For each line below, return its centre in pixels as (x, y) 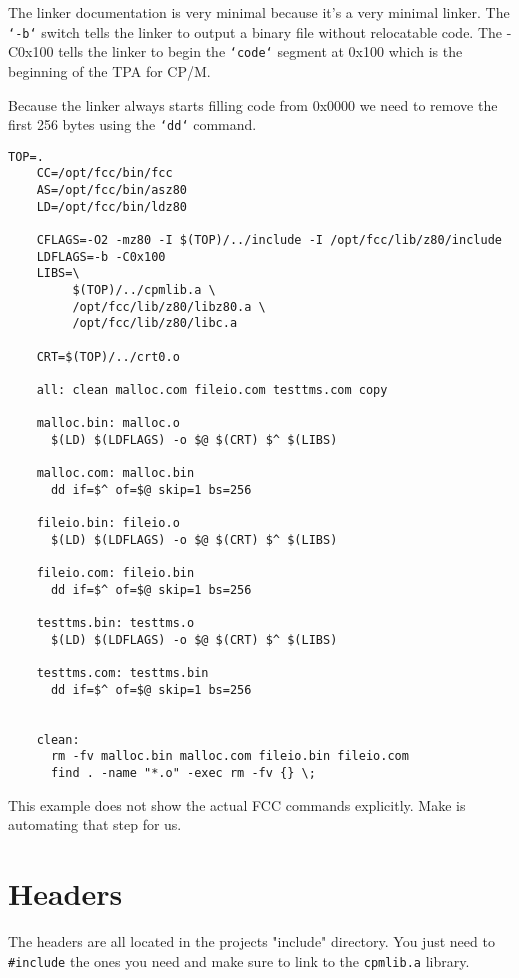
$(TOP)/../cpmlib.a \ (144, 290)
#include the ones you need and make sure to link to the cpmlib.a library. (239, 960)
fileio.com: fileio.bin (115, 573)
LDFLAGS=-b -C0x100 (101, 256)
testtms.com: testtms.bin (122, 673)
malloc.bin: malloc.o (108, 423)
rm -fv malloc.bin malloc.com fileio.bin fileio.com (229, 756)
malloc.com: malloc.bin (115, 473)
